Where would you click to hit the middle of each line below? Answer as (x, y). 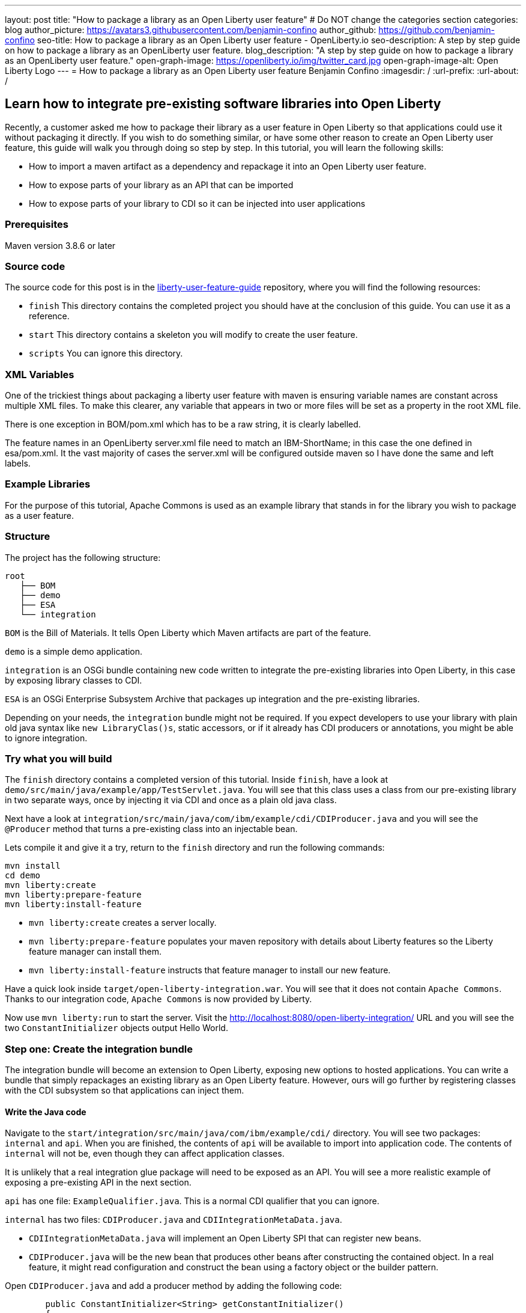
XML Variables (40, 374)
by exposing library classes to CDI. (74, 680)
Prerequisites (37, 225)
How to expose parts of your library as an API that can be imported (161, 185)
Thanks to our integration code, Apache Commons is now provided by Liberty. (159, 999)
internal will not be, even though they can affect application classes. (145, 1154)
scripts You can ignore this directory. (106, 353)
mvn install (33, 866)
